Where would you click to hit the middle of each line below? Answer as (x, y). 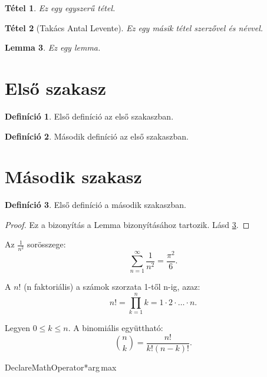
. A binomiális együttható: (116, 328)
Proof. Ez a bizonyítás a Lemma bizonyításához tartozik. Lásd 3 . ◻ (127, 224)
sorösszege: (46, 244)
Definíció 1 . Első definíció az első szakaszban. (89, 116)
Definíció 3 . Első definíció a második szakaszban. (95, 205)
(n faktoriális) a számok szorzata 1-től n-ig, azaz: (112, 287)
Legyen (17, 328)
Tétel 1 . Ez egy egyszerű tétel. (60, 8)
